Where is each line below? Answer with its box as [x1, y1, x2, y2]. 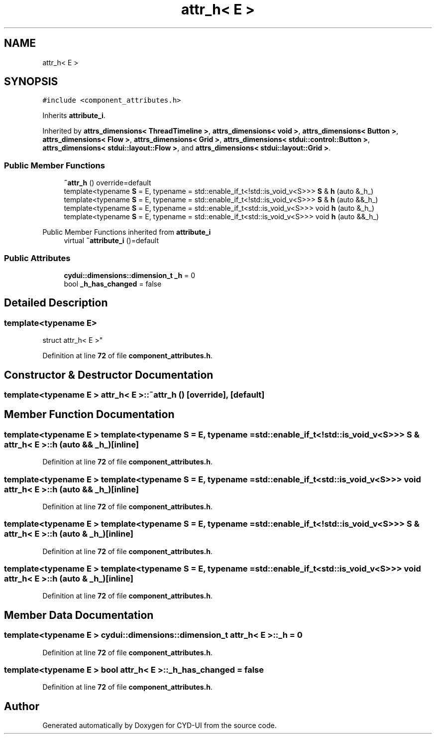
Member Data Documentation [4, 608, 154, 621]
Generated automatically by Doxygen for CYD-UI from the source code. [42, 721, 277, 730]
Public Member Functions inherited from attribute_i [42, 228, 211, 237]
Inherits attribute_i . [42, 111, 106, 120]
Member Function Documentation [4, 408, 175, 421]
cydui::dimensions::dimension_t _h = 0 [64, 271, 196, 280]
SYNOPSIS [4, 75, 58, 88]
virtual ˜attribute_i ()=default [64, 236, 159, 245]
